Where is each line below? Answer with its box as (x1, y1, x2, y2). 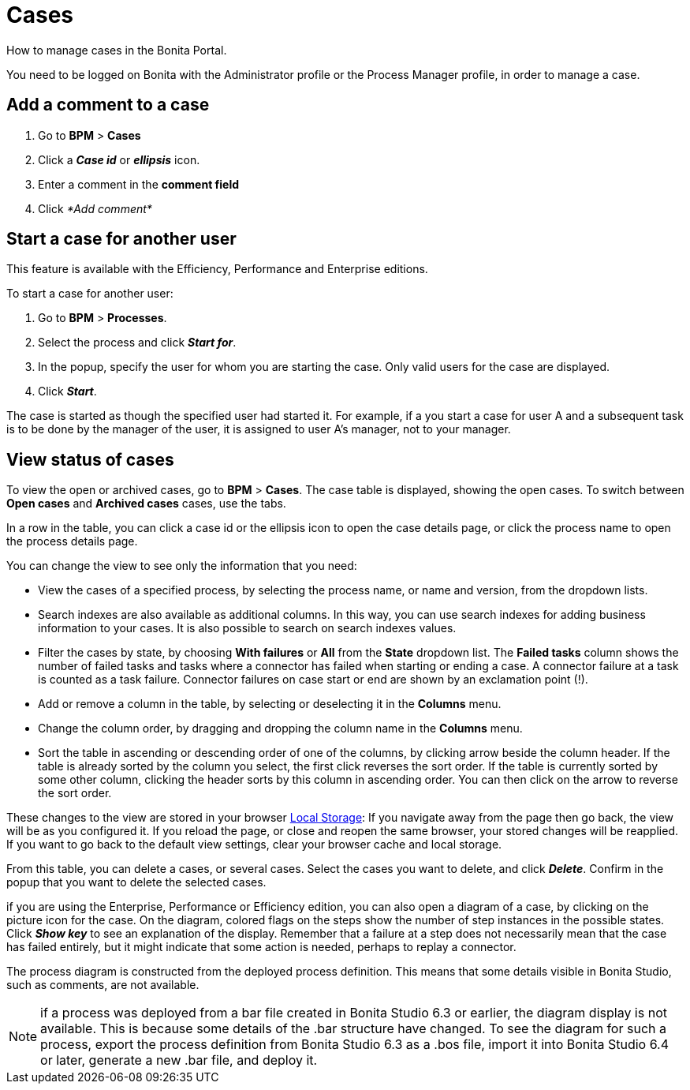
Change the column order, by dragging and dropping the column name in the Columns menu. (38, 721, 523, 736)
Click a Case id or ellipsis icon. (38, 152, 200, 167)
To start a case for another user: (6, 287, 173, 301)
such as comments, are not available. (6, 978, 200, 992)
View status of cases (6, 449, 174, 470)
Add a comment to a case (6, 95, 210, 115)
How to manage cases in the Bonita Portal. (6, 43, 227, 57)
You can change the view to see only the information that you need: (6, 559, 357, 573)
